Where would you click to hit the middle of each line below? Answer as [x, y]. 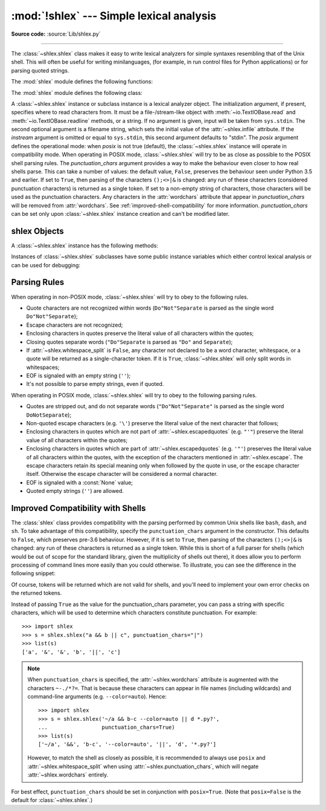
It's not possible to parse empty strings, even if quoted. [95, 384]
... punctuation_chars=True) [107, 728]
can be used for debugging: [46, 265]
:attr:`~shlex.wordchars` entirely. [68, 775]
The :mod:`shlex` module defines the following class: [77, 93]
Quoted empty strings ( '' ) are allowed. [75, 491]
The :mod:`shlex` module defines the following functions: [82, 82]
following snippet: [33, 573]
